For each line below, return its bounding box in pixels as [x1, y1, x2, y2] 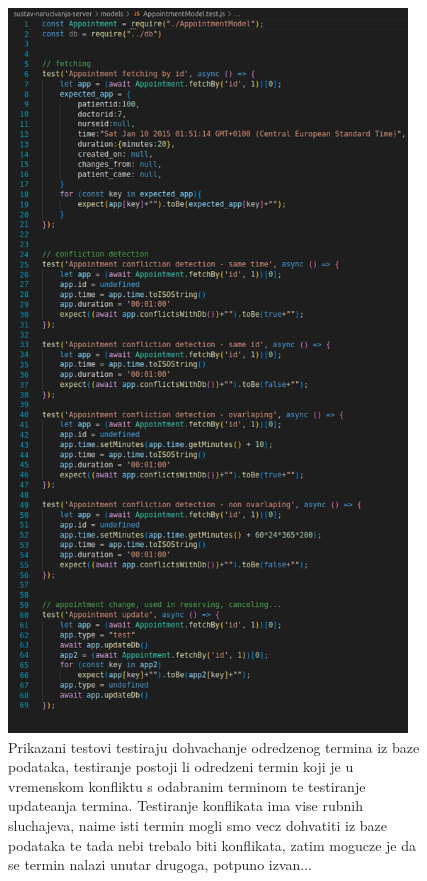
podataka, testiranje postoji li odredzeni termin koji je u [8, 756, 354, 777]
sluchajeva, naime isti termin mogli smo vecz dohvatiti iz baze [8, 814, 387, 835]
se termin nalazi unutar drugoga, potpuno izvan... [8, 854, 312, 875]
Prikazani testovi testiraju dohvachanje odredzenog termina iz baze [8, 736, 420, 757]
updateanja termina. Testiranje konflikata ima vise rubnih [8, 795, 363, 816]
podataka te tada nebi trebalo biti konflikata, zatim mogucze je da [8, 834, 417, 855]
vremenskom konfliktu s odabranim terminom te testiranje [8, 775, 366, 796]
